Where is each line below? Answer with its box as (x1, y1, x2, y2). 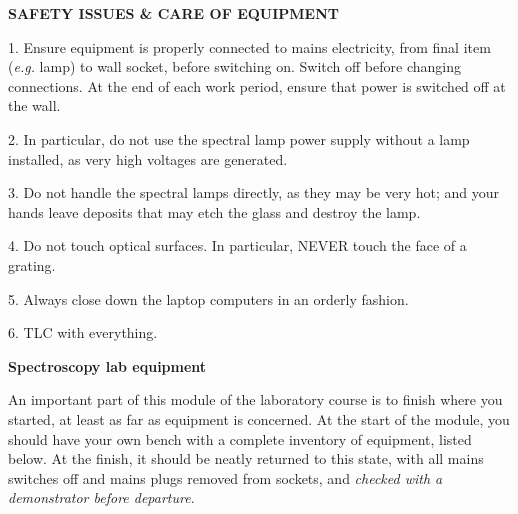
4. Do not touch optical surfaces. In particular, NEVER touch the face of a (8, 235, 467, 256)
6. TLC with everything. (8, 322, 158, 343)
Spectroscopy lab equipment (8, 355, 207, 376)
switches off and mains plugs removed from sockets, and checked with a (8, 467, 443, 488)
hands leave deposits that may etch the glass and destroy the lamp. (8, 201, 421, 222)
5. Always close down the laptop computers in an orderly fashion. (8, 288, 409, 309)
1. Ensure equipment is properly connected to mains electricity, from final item (8, 36, 491, 57)
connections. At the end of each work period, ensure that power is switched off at (8, 75, 506, 96)
